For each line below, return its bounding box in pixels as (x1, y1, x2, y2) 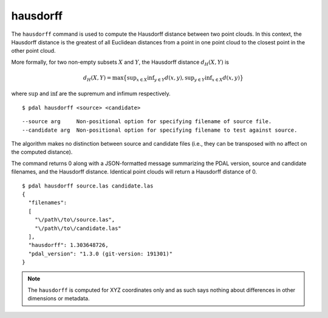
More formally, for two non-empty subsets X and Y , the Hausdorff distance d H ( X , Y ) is (11, 58, 229, 67)
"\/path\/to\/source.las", (34, 216, 115, 223)
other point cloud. (11, 47, 56, 55)
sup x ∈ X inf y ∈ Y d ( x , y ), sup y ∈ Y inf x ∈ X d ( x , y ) (126, 74, 240, 83)
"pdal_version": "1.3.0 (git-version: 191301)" (28, 250, 173, 257)
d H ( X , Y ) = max (83, 74, 124, 83)
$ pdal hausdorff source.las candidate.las (22, 182, 154, 189)
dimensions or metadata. (27, 295, 90, 302)
